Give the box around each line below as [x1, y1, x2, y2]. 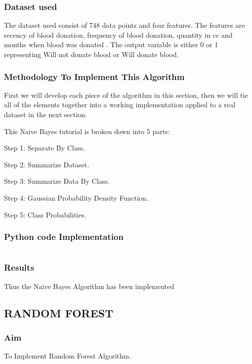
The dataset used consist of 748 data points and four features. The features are [4, 20, 245, 30]
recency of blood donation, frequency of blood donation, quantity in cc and [4, 29, 233, 40]
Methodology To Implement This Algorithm [4, 70, 185, 82]
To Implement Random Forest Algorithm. [4, 351, 131, 361]
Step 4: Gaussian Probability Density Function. [4, 192, 148, 203]
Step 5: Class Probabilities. [4, 209, 86, 219]
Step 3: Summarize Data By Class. [4, 176, 110, 186]
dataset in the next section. [4, 109, 87, 119]
